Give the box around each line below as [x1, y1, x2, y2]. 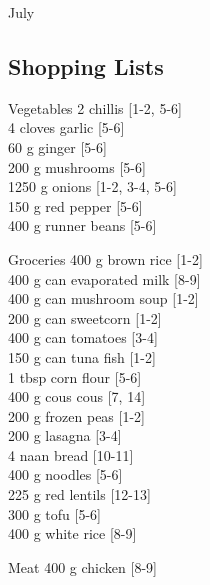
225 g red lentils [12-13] [8, 484, 151, 505]
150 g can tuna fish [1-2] [8, 346, 156, 367]
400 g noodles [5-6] [8, 464, 123, 485]
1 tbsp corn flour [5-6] [8, 366, 142, 387]
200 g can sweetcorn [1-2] [8, 307, 162, 328]
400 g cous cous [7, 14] [8, 386, 146, 407]
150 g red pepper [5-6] [8, 195, 143, 216]
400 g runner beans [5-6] [8, 215, 157, 236]
